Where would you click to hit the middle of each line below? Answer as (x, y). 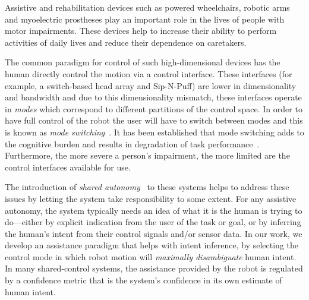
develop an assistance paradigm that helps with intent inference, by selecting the (152, 245)
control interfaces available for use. (68, 167)
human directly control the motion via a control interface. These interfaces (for (149, 73)
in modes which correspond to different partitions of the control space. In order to (154, 108)
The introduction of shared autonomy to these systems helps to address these (147, 187)
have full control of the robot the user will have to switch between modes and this (154, 120)
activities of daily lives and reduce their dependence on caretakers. (126, 42)
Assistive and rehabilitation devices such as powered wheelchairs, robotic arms (147, 7)
